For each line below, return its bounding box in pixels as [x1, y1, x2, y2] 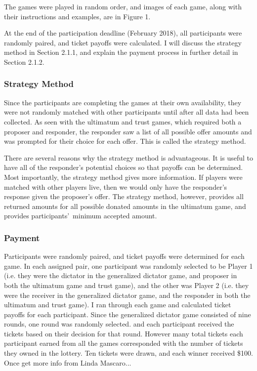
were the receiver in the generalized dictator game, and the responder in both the [4, 289, 251, 300]
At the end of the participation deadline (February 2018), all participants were [4, 28, 242, 38]
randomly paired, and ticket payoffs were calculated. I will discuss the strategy [4, 37, 242, 47]
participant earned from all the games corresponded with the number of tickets [4, 338, 243, 348]
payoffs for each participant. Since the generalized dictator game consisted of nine [4, 309, 251, 319]
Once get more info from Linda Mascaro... [4, 357, 131, 368]
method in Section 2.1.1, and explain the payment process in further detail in [4, 47, 238, 57]
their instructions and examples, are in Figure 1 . [4, 11, 151, 21]
